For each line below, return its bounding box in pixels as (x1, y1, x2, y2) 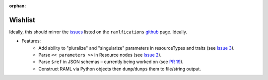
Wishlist (9, 15, 36, 24)
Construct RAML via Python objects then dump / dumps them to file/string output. (38, 66, 201, 72)
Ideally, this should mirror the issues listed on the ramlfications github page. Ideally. (9, 29, 187, 35)
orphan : (9, 3, 26, 8)
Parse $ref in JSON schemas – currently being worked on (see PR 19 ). (38, 59, 184, 65)
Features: (21, 38, 41, 44)
